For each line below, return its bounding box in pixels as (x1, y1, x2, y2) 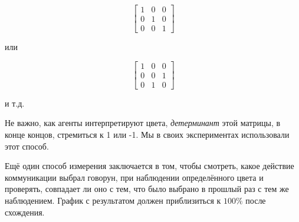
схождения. (5, 206, 45, 218)
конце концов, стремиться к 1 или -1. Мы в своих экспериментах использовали (5, 128, 290, 140)
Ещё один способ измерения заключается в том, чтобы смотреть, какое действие (5, 160, 294, 172)
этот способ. (5, 140, 49, 152)
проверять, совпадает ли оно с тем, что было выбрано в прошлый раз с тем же (5, 183, 289, 195)
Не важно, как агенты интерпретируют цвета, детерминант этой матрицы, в (5, 117, 281, 129)
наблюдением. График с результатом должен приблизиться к (5, 194, 221, 206)
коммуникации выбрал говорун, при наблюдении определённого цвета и (5, 171, 264, 183)
